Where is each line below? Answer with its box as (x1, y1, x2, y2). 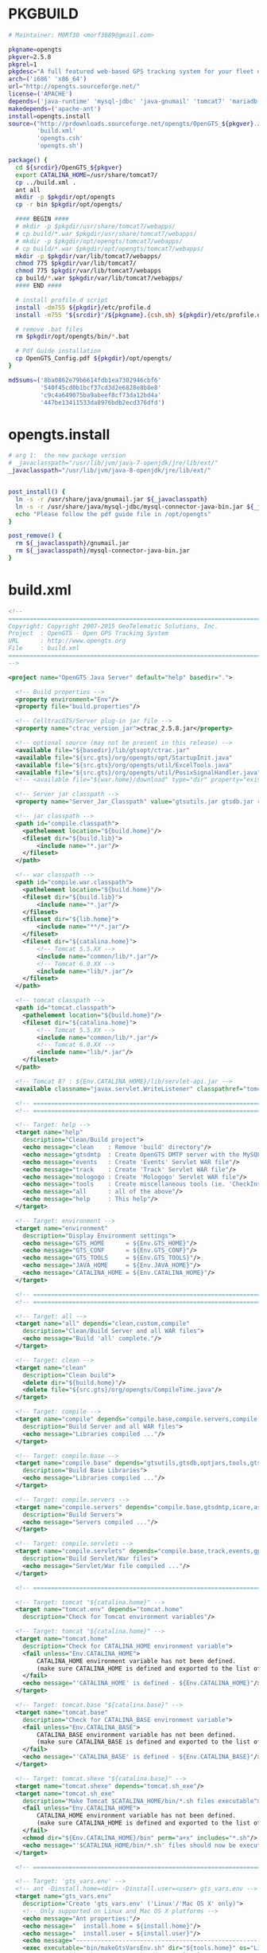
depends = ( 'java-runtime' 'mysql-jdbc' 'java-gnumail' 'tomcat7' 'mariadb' (8, 97, 261, 105)
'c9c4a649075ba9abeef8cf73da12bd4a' (40, 391, 161, 399)
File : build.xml (8, 645, 80, 653)
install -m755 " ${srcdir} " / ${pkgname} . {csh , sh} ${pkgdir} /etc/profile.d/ (15, 311, 265, 319)
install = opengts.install (8, 112, 91, 120)
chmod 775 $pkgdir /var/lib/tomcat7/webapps (15, 267, 161, 275)
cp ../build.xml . (15, 178, 77, 186)
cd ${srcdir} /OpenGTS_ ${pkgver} (15, 163, 123, 171)
